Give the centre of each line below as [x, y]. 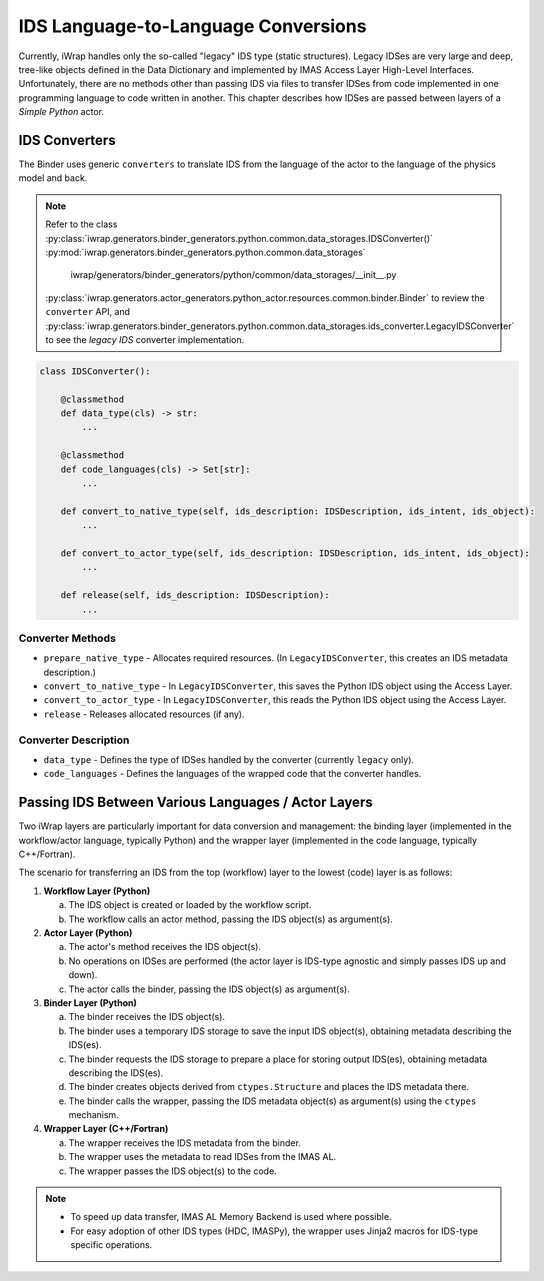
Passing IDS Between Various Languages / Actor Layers [196, 802]
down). [83, 975]
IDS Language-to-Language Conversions [192, 26]
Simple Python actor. [61, 112]
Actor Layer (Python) [88, 933]
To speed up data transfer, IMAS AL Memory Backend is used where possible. [231, 1217]
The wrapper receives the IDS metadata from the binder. [185, 1142]
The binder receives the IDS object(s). [146, 1017]
